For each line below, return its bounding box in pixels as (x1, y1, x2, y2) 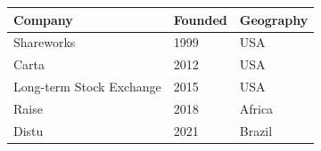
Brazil (239, 121, 273, 139)
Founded (173, 10, 227, 28)
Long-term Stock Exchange (13, 77, 161, 96)
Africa (239, 99, 274, 117)
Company (13, 10, 73, 28)
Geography (239, 10, 309, 28)
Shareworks (13, 33, 76, 52)
